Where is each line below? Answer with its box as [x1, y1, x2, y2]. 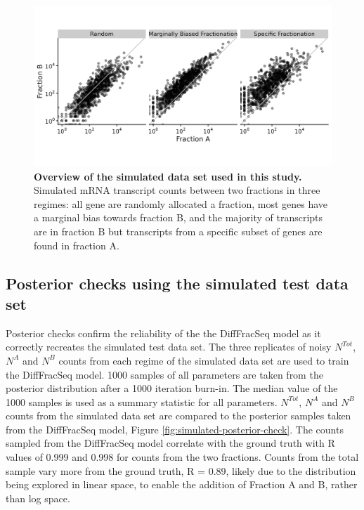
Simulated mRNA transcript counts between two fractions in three [34, 183, 320, 197]
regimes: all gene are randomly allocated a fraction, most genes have [34, 196, 328, 211]
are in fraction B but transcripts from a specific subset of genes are [34, 223, 323, 238]
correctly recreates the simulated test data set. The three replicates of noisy [6, 339, 332, 354]
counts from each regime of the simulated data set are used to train [58, 353, 349, 367]
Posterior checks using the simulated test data [6, 272, 349, 294]
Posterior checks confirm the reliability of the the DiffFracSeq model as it [6, 325, 321, 340]
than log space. [6, 490, 70, 505]
